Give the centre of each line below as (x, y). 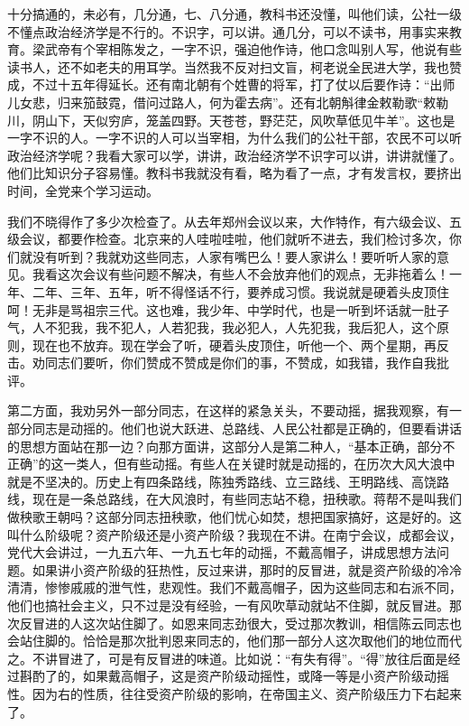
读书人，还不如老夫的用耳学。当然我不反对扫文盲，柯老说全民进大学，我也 (228, 66)
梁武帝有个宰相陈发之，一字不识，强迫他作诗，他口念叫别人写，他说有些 (247, 49)
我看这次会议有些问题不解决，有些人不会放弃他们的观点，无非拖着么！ (240, 274)
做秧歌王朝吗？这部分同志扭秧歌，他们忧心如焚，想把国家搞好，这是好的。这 (234, 517)
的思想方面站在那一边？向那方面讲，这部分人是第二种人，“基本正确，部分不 (231, 446)
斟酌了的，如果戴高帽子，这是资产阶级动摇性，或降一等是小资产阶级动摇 (234, 676)
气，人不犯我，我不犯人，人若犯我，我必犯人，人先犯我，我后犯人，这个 (222, 327)
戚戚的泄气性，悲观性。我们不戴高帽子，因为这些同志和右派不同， (266, 587)
